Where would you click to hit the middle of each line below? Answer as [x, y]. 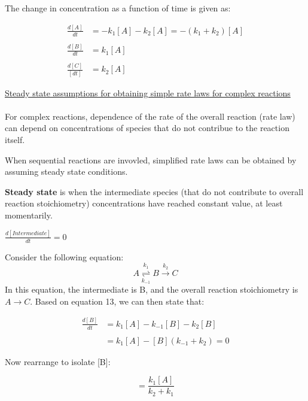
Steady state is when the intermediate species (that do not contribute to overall [154, 191]
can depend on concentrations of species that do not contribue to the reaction [147, 128]
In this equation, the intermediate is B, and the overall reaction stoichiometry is [152, 289]
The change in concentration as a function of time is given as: [118, 8]
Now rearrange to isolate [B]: [58, 361]
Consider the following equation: [64, 256]
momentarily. [29, 215]
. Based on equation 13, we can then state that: [117, 301]
